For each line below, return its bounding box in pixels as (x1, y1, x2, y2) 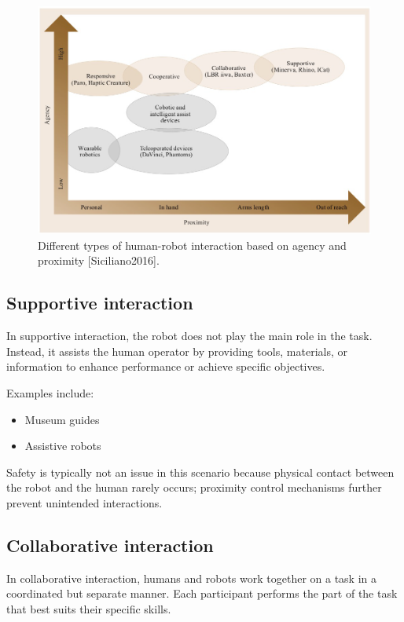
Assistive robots (24, 437, 101, 454)
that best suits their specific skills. (6, 600, 171, 617)
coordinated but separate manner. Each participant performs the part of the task (6, 585, 398, 602)
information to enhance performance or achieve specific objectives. (6, 358, 325, 375)
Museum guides (24, 411, 100, 427)
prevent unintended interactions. (6, 494, 163, 510)
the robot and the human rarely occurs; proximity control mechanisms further (6, 479, 382, 496)
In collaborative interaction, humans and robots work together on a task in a (6, 569, 377, 586)
